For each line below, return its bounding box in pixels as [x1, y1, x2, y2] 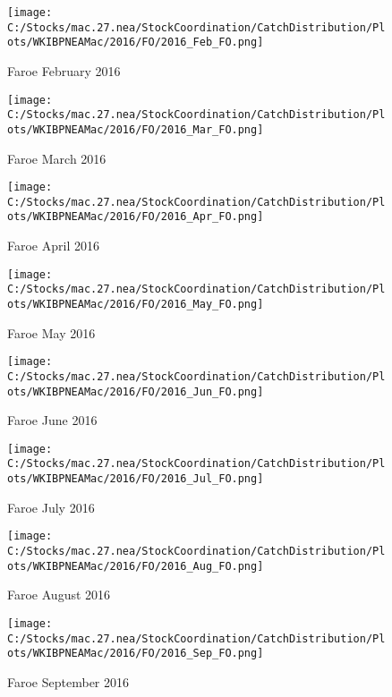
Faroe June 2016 [7, 411, 98, 429]
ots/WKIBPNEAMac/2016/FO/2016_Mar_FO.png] [7, 123, 264, 136]
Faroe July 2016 [7, 497, 95, 516]
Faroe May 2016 [7, 323, 96, 342]
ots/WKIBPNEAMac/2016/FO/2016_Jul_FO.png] [7, 472, 264, 486]
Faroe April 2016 [7, 236, 99, 255]
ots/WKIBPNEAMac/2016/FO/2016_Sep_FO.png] [7, 647, 264, 660]
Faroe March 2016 [7, 149, 107, 167]
